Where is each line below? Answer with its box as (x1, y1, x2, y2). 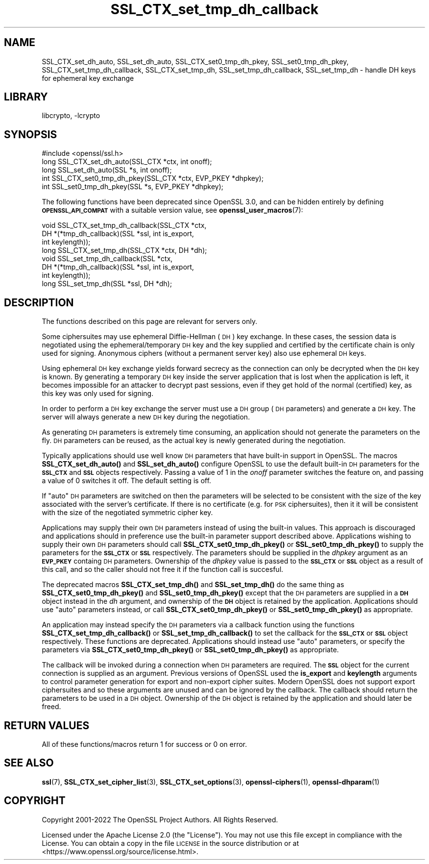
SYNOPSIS (4, 128, 57, 141)
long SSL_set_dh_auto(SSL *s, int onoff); (42, 166, 172, 174)
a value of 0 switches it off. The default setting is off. (42, 476, 212, 485)
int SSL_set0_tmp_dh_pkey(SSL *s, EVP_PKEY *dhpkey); (42, 182, 224, 191)
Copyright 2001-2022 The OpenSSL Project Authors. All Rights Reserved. (42, 815, 278, 824)
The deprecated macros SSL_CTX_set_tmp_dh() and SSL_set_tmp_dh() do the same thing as (42, 580, 344, 589)
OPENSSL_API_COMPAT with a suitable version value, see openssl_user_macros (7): (42, 206, 303, 215)
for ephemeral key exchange (42, 74, 134, 82)
